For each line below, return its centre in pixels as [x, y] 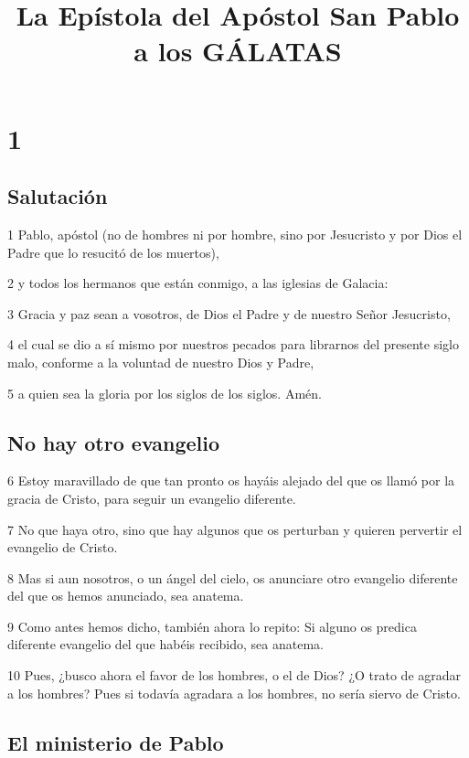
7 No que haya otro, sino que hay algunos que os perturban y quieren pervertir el [235, 529]
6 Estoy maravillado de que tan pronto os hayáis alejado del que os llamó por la [231, 480]
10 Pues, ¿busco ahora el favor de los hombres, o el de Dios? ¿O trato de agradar [234, 675]
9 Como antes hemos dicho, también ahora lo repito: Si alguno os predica [212, 626]
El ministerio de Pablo [116, 742]
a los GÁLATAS [238, 51]
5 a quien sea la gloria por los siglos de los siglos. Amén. [165, 393]
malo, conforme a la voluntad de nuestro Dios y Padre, [161, 362]
